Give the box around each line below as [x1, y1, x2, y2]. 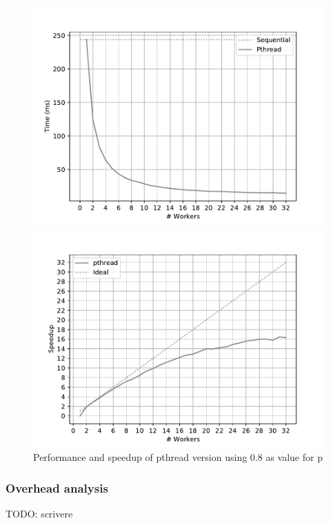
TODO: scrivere [6, 506, 73, 520]
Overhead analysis [6, 479, 108, 496]
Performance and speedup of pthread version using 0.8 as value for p [33, 450, 323, 464]
